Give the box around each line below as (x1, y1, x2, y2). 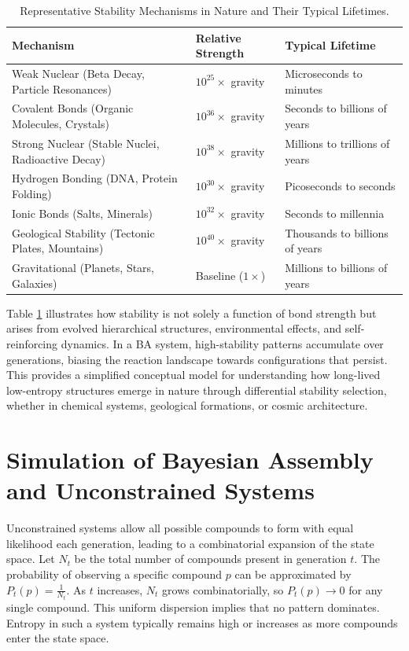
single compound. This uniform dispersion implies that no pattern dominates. (6, 599, 380, 616)
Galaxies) (12, 274, 57, 291)
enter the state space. (6, 630, 109, 646)
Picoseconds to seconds (285, 178, 396, 194)
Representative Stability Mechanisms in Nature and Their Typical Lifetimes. (20, 2, 389, 18)
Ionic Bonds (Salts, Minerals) (12, 204, 153, 221)
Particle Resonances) (12, 80, 112, 97)
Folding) (12, 185, 52, 201)
